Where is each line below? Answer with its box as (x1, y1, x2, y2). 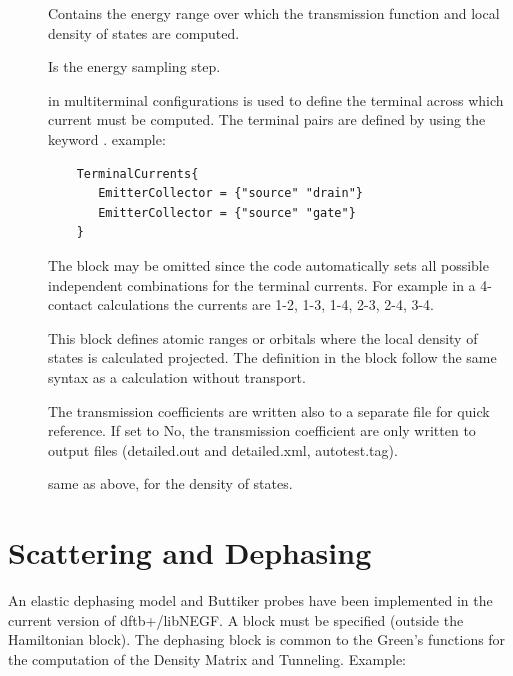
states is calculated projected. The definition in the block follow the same (48, 347, 497, 368)
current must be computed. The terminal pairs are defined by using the (48, 109, 486, 130)
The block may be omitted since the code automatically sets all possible (48, 254, 489, 275)
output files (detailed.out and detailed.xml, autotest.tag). (48, 439, 398, 460)
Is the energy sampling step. (48, 56, 221, 77)
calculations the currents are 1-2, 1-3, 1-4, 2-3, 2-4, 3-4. (97, 294, 434, 315)
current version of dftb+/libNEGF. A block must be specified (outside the (8, 609, 464, 630)
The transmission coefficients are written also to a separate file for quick (48, 400, 490, 421)
